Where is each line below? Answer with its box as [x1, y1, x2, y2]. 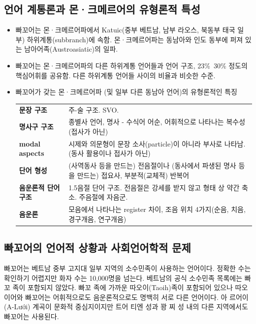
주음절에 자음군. [79, 192, 128, 202]
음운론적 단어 [19, 182, 60, 192]
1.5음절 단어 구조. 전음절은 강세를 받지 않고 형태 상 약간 [68, 182, 240, 192]
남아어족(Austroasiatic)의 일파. [24, 44, 118, 54]
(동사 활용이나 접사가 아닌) [68, 148, 151, 158]
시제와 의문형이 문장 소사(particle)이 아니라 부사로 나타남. [68, 138, 246, 148]
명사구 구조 [19, 121, 54, 132]
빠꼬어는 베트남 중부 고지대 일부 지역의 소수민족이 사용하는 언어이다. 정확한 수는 [4, 263, 251, 273]
